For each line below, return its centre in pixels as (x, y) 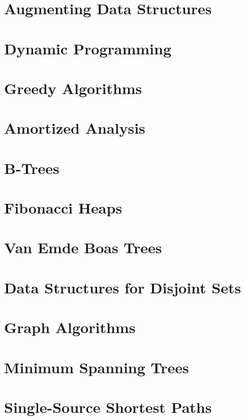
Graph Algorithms (70, 327)
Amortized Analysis (75, 128)
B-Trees (32, 168)
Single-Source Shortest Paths (108, 407)
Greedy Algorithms (73, 88)
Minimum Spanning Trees (97, 367)
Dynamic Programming (88, 48)
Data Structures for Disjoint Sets (123, 287)
